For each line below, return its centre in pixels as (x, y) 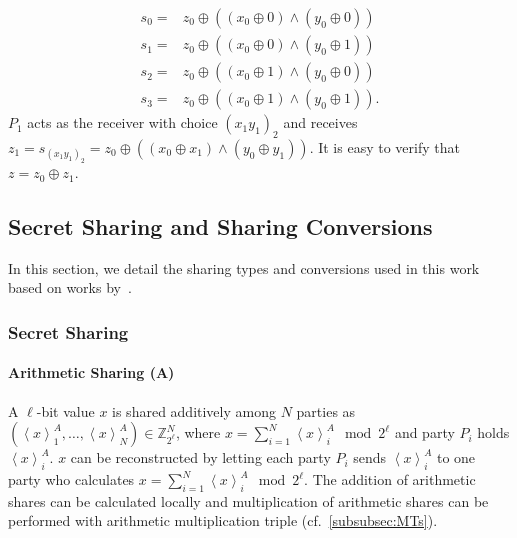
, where (198, 432)
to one (456, 457)
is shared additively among (194, 410)
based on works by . (70, 287)
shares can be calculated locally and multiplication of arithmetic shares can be (248, 500)
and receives (320, 122)
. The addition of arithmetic (390, 479)
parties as (326, 410)
